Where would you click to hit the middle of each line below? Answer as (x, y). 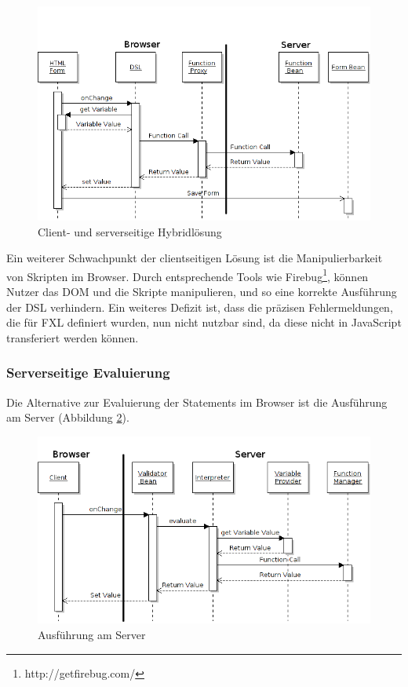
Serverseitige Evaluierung (88, 373)
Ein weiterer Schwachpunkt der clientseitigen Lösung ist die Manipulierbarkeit (195, 258)
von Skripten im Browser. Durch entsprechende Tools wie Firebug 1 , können (188, 275)
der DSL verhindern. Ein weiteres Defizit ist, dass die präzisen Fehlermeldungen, (200, 307)
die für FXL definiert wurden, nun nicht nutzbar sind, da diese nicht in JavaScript (204, 322)
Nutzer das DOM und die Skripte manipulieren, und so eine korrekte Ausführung (202, 291)
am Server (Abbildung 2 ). (68, 417)
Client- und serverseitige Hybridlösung (130, 231)
